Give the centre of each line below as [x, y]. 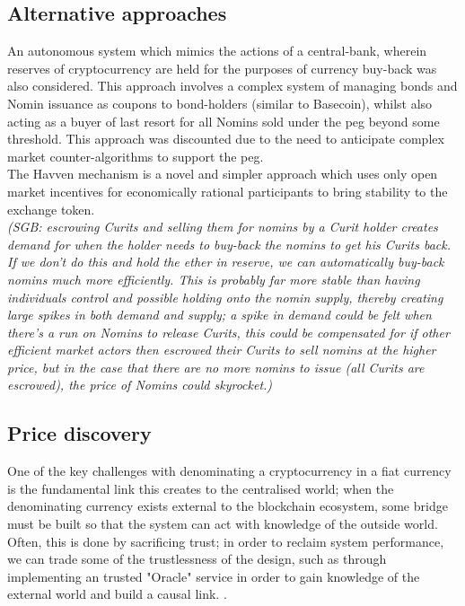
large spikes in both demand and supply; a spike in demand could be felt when [219, 315]
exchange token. [51, 209]
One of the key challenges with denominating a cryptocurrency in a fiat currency [229, 471]
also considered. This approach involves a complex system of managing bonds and [232, 86]
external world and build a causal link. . [117, 594]
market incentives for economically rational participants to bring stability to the [228, 191]
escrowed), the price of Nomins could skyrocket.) [140, 385]
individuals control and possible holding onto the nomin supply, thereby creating [225, 297]
